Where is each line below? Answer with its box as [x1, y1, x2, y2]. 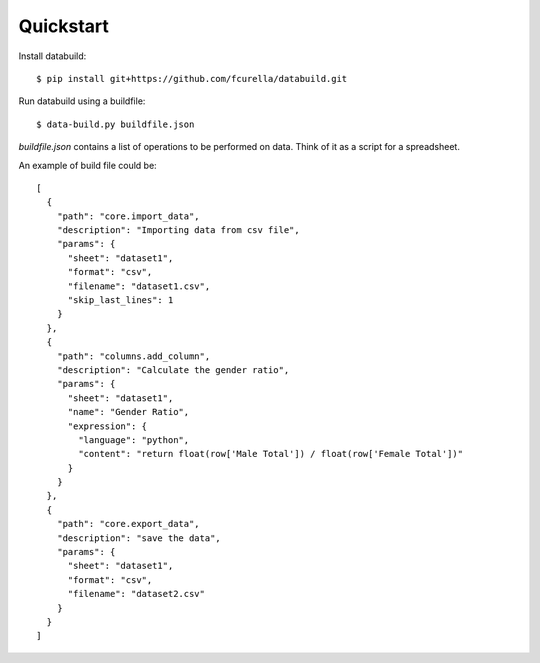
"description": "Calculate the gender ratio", [56, 364, 290, 375]
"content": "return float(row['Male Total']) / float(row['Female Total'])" [78, 448, 464, 460]
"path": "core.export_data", [56, 518, 200, 530]
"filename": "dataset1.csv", [67, 280, 211, 292]
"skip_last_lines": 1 [67, 295, 174, 306]
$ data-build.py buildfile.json [36, 118, 195, 130]
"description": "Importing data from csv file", [56, 225, 300, 236]
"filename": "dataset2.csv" [67, 588, 205, 600]
